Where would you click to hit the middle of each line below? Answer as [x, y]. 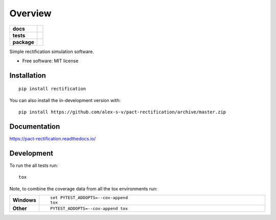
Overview [30, 13]
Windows [24, 200]
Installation [28, 75]
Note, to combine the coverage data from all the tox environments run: [84, 188]
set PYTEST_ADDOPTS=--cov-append [89, 198]
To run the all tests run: [34, 165]
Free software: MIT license [50, 61]
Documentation [35, 126]
